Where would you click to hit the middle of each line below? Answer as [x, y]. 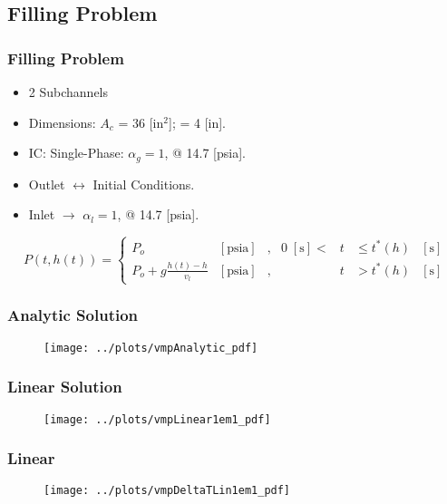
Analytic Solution [73, 315]
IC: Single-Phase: [76, 153]
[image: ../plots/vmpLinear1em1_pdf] [157, 419]
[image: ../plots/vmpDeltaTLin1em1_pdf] [167, 491]
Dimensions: [62, 122]
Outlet [47, 184]
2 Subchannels [68, 92]
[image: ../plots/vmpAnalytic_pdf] [151, 348]
